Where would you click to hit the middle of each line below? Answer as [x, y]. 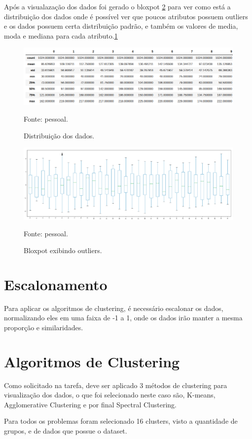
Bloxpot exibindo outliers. [63, 250]
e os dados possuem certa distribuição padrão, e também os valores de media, [121, 26]
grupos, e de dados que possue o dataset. [66, 431]
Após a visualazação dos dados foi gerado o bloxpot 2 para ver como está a [117, 6]
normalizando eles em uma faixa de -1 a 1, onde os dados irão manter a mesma [123, 318]
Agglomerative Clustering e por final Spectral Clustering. [90, 404]
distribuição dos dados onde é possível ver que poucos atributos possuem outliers [126, 16]
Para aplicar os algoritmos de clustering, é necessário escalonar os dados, [114, 308]
